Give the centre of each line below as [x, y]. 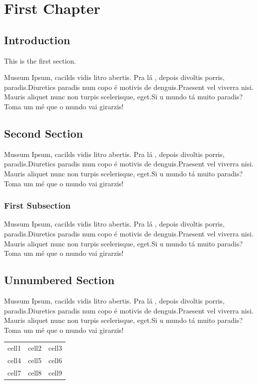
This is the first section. [40, 60]
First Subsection [37, 205]
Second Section [43, 133]
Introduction [37, 39]
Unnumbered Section [59, 280]
